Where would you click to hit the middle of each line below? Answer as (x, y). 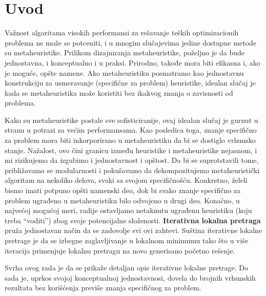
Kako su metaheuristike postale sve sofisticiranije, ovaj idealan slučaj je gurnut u (131, 120)
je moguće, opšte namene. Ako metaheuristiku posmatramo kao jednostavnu (124, 72)
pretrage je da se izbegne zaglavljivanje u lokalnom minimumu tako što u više (127, 240)
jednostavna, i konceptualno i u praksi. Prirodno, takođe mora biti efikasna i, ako (132, 62)
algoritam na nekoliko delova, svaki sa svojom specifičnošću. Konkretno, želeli (126, 180)
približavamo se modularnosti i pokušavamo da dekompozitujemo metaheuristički (132, 170)
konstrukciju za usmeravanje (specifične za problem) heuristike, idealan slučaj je (130, 83)
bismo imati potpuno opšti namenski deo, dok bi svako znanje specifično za (123, 190)
